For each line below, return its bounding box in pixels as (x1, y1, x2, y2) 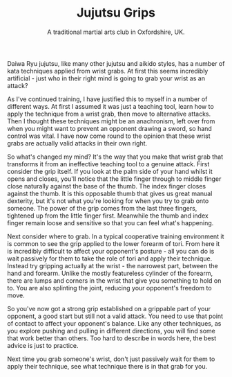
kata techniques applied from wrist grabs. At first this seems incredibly (7, 67, 209, 75)
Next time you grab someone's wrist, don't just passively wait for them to (7, 355, 215, 363)
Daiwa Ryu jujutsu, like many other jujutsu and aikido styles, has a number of (7, 59, 225, 67)
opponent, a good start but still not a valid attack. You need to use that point (7, 312, 223, 320)
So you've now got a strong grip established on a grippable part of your (7, 304, 211, 313)
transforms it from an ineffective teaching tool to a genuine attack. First (7, 159, 210, 168)
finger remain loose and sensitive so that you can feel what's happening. (7, 218, 214, 227)
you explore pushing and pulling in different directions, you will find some (7, 326, 215, 335)
